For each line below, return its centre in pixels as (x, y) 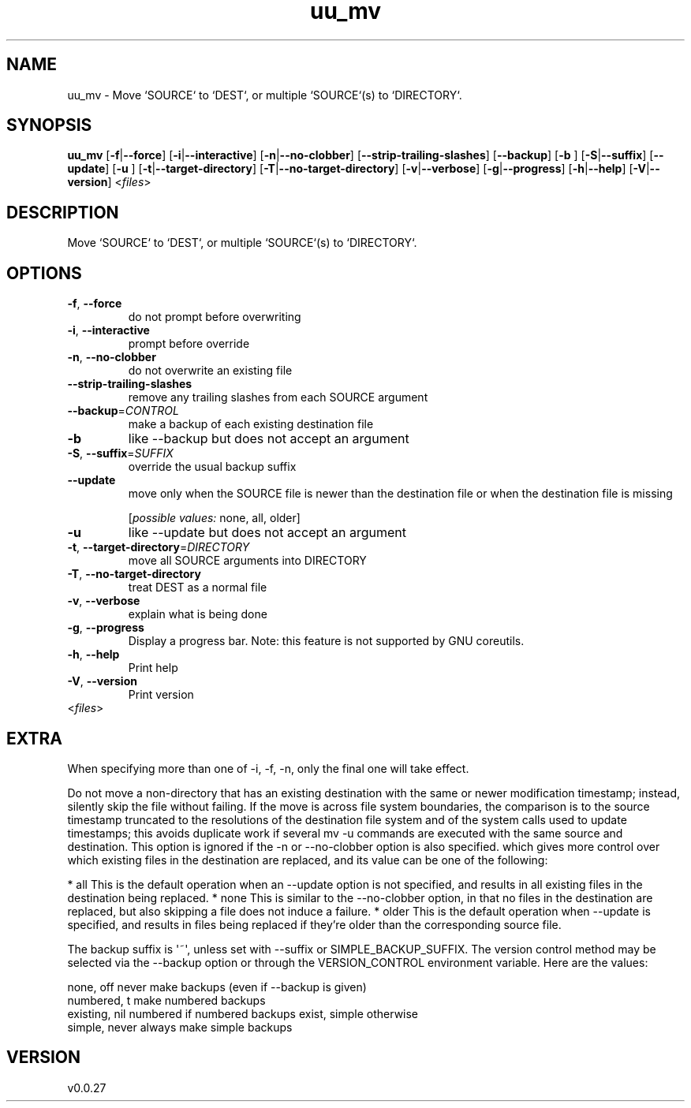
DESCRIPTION (63, 212)
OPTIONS (44, 273)
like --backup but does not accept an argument (269, 439)
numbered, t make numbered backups (166, 1000)
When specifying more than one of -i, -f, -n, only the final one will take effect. (268, 768)
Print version (161, 695)
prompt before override (189, 344)
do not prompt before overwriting (215, 317)
